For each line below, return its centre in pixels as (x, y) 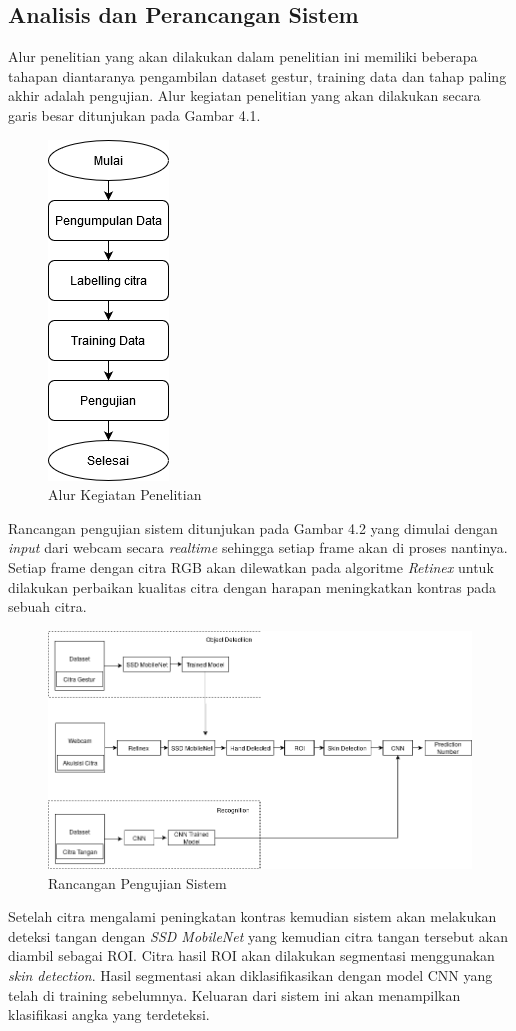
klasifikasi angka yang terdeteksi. (109, 1014)
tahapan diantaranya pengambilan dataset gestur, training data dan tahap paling (257, 75)
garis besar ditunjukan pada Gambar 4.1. (134, 114)
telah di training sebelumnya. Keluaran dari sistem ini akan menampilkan (234, 994)
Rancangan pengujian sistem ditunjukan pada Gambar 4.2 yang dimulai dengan (253, 527)
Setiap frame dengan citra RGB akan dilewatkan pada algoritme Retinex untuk (251, 566)
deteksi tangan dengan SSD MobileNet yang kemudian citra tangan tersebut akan (258, 935)
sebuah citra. (47, 606)
